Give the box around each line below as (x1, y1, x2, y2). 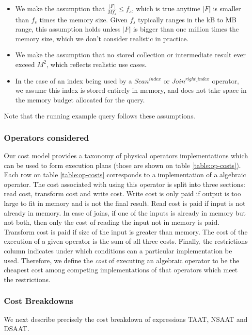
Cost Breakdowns (4, 295, 74, 307)
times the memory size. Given (39, 14, 128, 24)
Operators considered (4, 131, 89, 143)
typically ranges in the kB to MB (138, 14, 236, 24)
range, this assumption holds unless (15, 24, 121, 34)
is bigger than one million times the (133, 24, 239, 34)
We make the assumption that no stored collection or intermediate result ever (15, 50, 246, 60)
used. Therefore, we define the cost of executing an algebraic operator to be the (4, 255, 239, 265)
